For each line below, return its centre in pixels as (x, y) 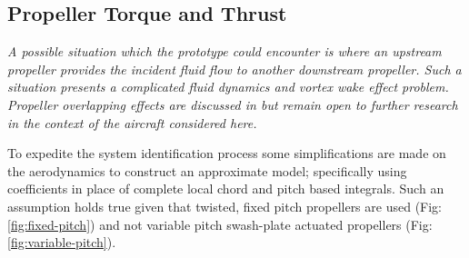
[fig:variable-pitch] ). (62, 242)
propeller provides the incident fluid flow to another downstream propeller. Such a (234, 69)
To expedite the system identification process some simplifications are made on (227, 153)
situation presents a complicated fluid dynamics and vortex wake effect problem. (228, 87)
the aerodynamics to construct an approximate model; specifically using (207, 170)
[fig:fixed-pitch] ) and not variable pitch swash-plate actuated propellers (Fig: (220, 224)
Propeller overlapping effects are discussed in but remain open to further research (233, 104)
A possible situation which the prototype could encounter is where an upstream (225, 51)
